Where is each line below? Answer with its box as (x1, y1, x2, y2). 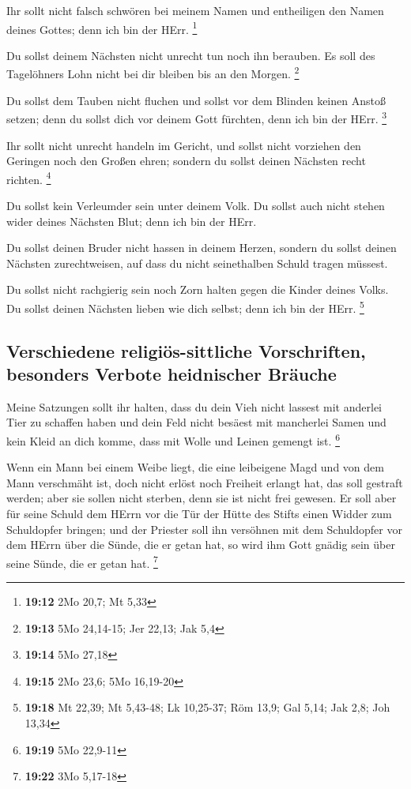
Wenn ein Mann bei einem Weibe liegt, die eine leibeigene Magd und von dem (6, 459, 384, 475)
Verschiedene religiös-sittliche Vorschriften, (6, 338, 366, 363)
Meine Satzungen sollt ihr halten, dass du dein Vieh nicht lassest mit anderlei (6, 398, 382, 415)
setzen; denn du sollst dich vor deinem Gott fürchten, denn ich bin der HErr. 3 (6, 108, 387, 126)
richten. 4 (6, 168, 51, 187)
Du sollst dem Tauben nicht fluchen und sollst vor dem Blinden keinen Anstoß (6, 92, 386, 108)
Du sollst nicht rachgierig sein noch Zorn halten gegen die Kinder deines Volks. (6, 281, 389, 298)
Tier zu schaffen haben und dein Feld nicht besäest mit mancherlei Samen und (6, 414, 386, 430)
